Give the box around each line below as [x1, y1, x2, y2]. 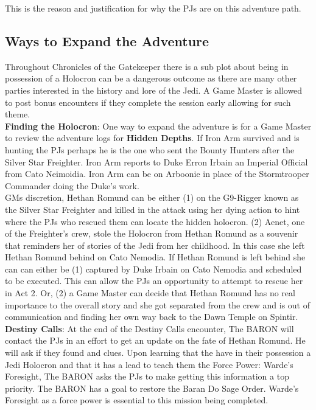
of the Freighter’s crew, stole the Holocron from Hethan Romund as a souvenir [5, 227, 298, 240]
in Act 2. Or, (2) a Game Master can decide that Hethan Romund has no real [5, 287, 295, 299]
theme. [5, 108, 30, 120]
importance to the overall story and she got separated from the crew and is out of [5, 298, 311, 311]
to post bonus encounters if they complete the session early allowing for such [5, 96, 291, 108]
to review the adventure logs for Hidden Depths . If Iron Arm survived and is [5, 131, 300, 144]
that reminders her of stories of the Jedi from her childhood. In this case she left [5, 238, 305, 251]
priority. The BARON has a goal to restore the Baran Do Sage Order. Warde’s [5, 381, 299, 394]
